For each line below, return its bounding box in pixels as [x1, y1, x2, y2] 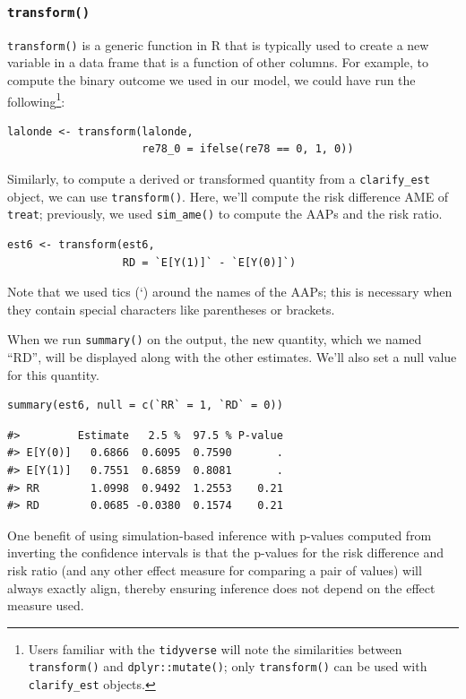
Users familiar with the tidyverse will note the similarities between [28, 639, 402, 658]
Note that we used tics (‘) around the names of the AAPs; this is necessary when [7, 282, 453, 301]
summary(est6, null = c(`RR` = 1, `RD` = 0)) [7, 399, 283, 412]
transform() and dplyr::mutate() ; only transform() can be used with [28, 657, 427, 676]
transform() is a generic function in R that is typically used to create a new [7, 35, 429, 54]
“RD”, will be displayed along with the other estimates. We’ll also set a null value [7, 348, 457, 367]
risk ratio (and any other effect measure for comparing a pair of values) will [7, 561, 422, 579]
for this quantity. [7, 365, 99, 384]
